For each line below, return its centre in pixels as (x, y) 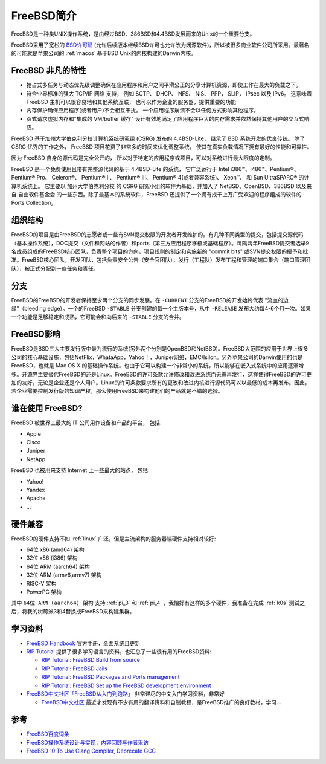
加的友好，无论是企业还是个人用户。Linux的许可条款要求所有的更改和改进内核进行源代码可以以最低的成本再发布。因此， (161, 382)
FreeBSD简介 (44, 16)
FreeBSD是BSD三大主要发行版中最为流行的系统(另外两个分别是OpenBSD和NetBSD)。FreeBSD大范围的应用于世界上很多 (160, 349)
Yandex (36, 490)
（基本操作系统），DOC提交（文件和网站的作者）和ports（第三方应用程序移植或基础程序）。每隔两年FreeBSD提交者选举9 (160, 243)
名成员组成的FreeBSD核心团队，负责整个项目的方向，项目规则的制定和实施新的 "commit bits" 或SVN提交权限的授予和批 (160, 251)
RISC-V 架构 (41, 583)
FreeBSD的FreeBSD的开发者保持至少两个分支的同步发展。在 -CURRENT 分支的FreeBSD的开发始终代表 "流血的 (147, 300)
